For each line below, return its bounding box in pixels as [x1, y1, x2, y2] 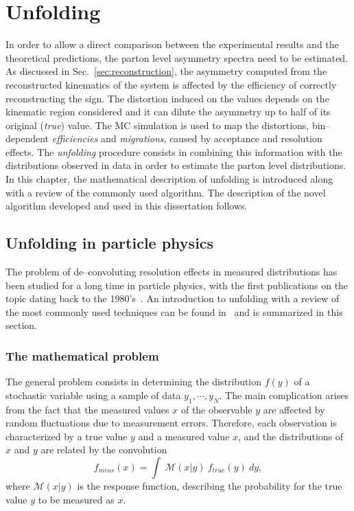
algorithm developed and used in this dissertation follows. [5, 198, 248, 213]
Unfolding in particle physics [5, 232, 214, 253]
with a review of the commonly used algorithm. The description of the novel [5, 185, 326, 199]
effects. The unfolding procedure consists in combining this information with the [5, 144, 342, 159]
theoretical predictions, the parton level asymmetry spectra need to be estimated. [5, 50, 349, 65]
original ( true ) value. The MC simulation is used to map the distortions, [5, 117, 309, 132]
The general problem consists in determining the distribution [5, 374, 262, 389]
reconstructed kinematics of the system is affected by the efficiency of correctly [5, 77, 337, 91]
